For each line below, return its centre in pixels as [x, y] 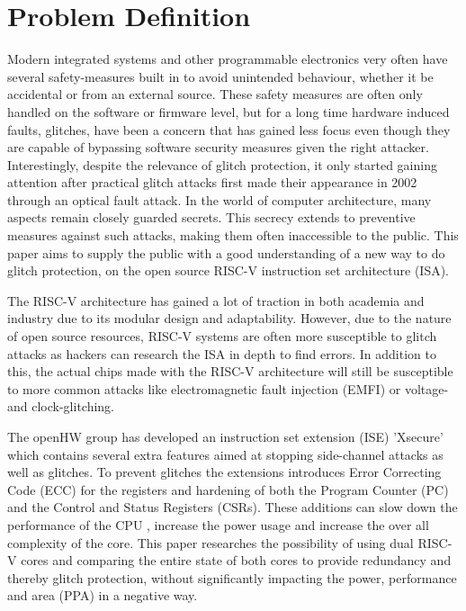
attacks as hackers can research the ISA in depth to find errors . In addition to [222, 353]
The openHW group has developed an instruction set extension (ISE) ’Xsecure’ [225, 436]
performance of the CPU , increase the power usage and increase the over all [218, 524]
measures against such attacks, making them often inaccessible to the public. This [233, 235]
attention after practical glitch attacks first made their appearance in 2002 [212, 182]
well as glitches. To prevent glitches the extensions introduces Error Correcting [224, 472]
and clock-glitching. [61, 406]
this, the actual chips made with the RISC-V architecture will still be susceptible [230, 371]
